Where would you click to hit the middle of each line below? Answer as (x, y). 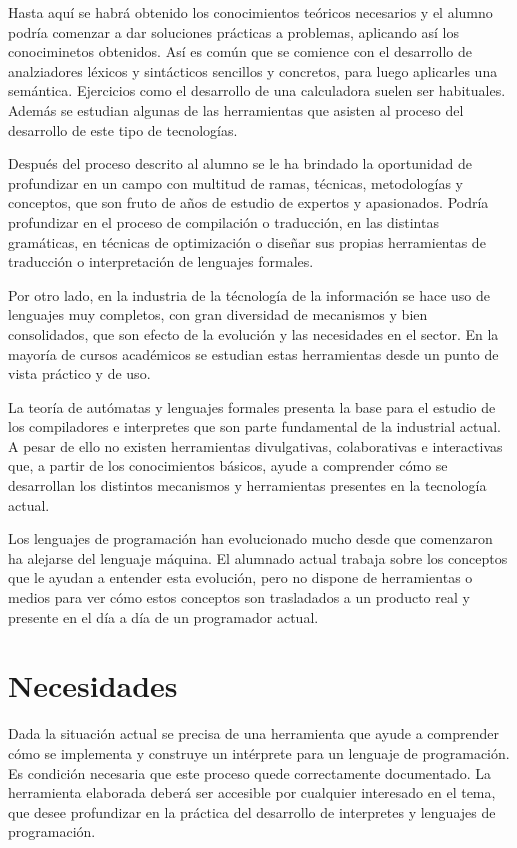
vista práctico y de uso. (79, 373)
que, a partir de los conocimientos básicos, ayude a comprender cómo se (228, 465)
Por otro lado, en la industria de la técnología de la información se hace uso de (249, 294)
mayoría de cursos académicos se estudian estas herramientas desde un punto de (253, 353)
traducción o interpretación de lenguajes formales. (161, 261)
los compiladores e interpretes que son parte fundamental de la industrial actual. (254, 426)
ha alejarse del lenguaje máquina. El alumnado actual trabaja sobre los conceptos (258, 557)
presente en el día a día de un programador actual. (163, 616)
